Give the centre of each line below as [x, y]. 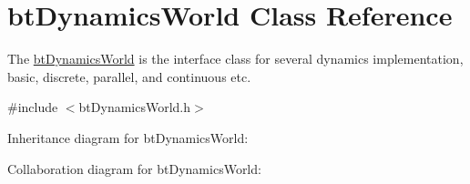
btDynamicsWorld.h [135, 107]
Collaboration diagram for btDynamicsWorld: [134, 168]
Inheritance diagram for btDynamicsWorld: [128, 137]
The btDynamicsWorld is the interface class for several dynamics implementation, [235, 59]
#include [33, 107]
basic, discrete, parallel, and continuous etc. [129, 76]
